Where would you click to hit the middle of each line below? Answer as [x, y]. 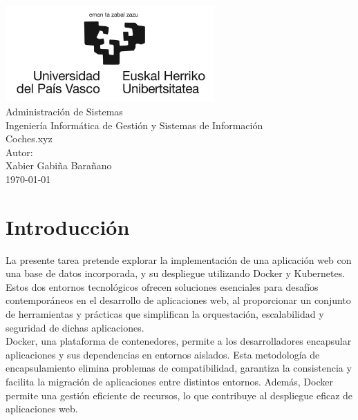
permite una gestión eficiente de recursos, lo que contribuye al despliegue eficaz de [179, 395]
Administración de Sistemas [64, 111]
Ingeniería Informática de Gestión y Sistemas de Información [134, 125]
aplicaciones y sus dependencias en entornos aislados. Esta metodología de [163, 354]
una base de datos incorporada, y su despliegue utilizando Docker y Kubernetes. [176, 273]
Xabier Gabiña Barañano [59, 165]
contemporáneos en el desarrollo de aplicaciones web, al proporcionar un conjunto [178, 300]
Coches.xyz [29, 139]
